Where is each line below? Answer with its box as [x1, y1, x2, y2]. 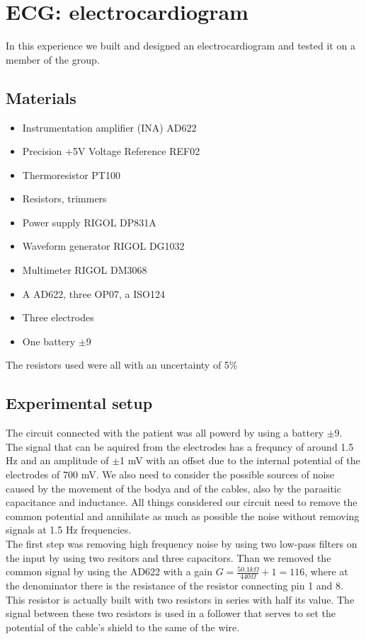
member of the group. [6, 52, 100, 67]
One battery [22, 333, 76, 348]
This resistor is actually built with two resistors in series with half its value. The [6, 592, 355, 606]
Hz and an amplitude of [6, 453, 109, 468]
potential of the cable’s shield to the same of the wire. [6, 619, 240, 634]
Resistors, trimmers [22, 191, 107, 206]
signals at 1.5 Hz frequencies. [6, 522, 132, 537]
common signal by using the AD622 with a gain [6, 564, 213, 579]
